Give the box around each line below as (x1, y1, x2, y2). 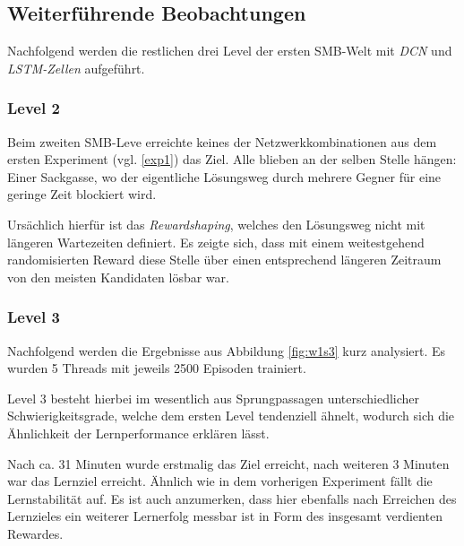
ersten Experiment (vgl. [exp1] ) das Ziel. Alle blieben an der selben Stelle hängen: (7, 150, 457, 169)
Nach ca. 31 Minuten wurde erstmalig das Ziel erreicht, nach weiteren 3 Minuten (7, 454, 450, 472)
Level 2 (7, 97, 60, 119)
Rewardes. (7, 524, 64, 542)
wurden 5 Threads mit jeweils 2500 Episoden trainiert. (7, 359, 306, 377)
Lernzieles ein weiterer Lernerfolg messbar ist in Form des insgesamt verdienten (7, 507, 443, 525)
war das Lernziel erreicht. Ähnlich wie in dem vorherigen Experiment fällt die (7, 472, 433, 490)
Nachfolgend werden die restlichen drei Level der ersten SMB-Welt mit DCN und (7, 41, 452, 60)
